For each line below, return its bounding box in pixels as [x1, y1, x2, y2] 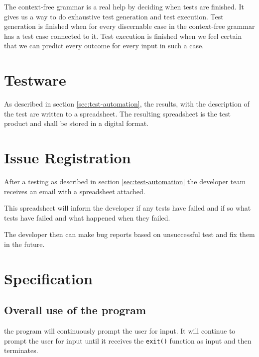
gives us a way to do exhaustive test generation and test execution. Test [4, 11, 224, 21]
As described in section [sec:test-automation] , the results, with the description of [4, 99, 250, 109]
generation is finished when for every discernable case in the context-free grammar [4, 21, 255, 31]
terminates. [4, 345, 38, 356]
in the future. [4, 238, 45, 249]
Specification [4, 268, 93, 288]
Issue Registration [4, 147, 131, 168]
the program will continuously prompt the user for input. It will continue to [4, 326, 236, 336]
